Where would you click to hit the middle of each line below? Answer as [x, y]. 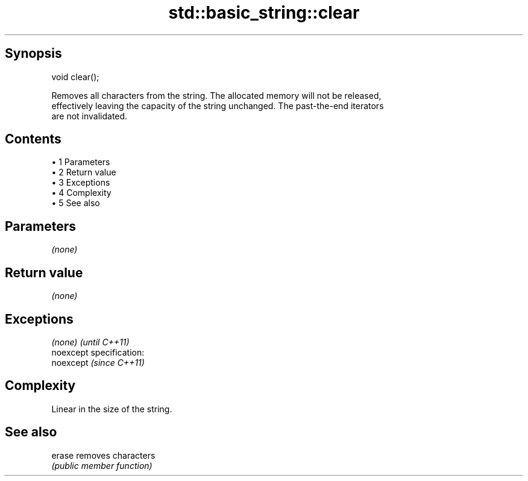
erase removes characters [103, 455]
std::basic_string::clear [264, 13]
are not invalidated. [90, 116]
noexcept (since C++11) [98, 362]
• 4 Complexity [81, 193]
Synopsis [33, 54]
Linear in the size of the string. [112, 409]
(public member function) [102, 465]
